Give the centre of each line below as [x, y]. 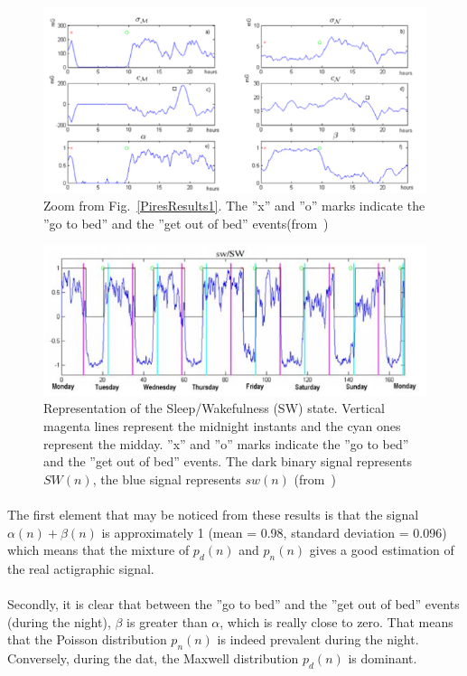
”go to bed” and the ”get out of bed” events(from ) [186, 223]
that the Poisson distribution [87, 639]
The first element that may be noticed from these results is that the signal [213, 514]
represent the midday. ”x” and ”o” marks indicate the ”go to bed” [226, 443]
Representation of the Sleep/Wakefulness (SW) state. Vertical [214, 408]
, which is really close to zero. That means [336, 621]
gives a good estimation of [382, 550]
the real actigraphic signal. [81, 568]
